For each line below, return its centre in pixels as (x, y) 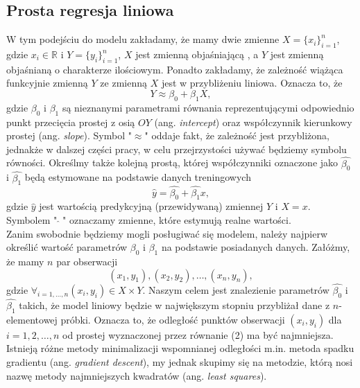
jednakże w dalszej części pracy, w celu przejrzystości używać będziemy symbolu (177, 149)
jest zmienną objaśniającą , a (197, 54)
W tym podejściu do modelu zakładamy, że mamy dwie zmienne (143, 39)
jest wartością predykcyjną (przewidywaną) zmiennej (151, 206)
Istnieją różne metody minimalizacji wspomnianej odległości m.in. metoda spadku (180, 348)
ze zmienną (123, 83)
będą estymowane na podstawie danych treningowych (138, 177)
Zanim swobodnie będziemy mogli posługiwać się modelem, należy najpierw (167, 233)
